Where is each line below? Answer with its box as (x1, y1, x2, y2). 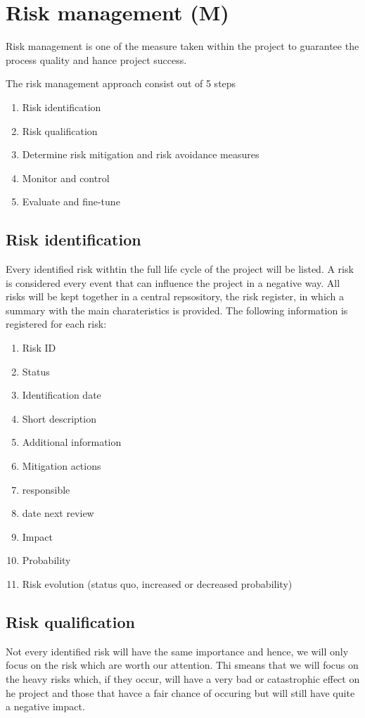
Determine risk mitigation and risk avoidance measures (22, 147, 260, 162)
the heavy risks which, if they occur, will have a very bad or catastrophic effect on (6, 671, 360, 686)
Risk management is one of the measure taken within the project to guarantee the (6, 39, 359, 53)
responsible (22, 482, 70, 496)
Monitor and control (22, 170, 110, 185)
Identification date (22, 387, 101, 402)
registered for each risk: (6, 316, 107, 331)
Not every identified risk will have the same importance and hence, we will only (6, 643, 349, 658)
